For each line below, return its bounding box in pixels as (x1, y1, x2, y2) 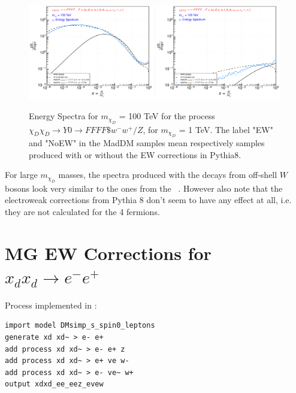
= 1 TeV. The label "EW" (179, 123, 273, 135)
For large (5, 168, 38, 181)
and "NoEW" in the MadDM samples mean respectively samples (29, 137, 265, 149)
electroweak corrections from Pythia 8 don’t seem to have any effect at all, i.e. (5, 194, 292, 206)
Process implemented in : (5, 298, 97, 311)
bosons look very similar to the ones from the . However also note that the (5, 182, 283, 194)
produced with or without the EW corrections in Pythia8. (29, 148, 241, 161)
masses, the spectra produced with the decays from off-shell (58, 168, 277, 181)
